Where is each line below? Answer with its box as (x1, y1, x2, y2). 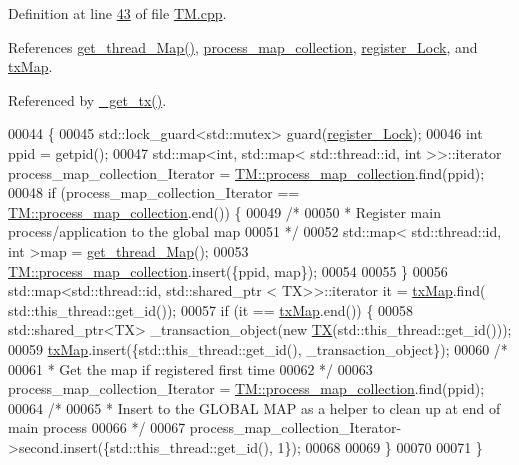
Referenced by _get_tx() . (8, 89, 167, 110)
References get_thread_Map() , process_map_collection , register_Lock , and (8, 36, 478, 57)
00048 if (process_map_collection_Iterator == (8, 182, 300, 203)
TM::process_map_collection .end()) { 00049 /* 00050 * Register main (8, 201, 441, 222)
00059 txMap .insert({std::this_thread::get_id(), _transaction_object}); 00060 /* (8, 338, 508, 359)
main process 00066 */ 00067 (8, 417, 186, 438)
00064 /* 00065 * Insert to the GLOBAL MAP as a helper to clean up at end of (8, 397, 501, 418)
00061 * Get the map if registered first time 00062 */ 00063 (8, 358, 373, 379)
